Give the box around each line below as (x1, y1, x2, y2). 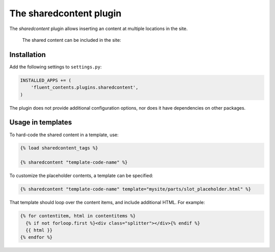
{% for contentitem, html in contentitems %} (20, 213, 136, 219)
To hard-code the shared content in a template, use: (9, 132, 119, 138)
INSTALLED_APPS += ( (20, 77, 71, 83)
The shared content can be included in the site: (22, 37, 122, 43)
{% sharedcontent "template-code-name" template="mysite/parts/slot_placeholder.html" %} (20, 186, 252, 192)
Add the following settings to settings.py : (9, 64, 102, 70)
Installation (9, 50, 46, 59)
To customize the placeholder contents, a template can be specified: (9, 172, 154, 179)
